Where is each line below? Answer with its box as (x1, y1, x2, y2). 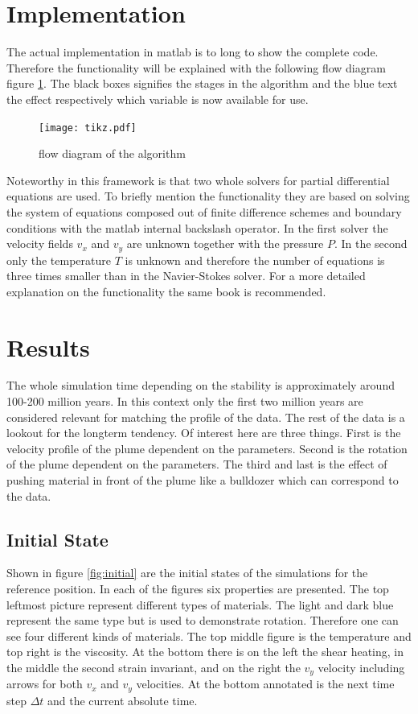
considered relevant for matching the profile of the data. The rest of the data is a (6, 408, 405, 425)
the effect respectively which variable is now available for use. (6, 90, 309, 107)
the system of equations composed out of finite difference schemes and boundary (6, 203, 402, 220)
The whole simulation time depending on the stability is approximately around (6, 377, 395, 394)
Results (6, 330, 90, 363)
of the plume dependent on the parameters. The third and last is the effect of (6, 456, 387, 473)
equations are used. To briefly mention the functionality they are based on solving (6, 188, 410, 204)
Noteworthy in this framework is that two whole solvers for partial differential (6, 171, 390, 188)
